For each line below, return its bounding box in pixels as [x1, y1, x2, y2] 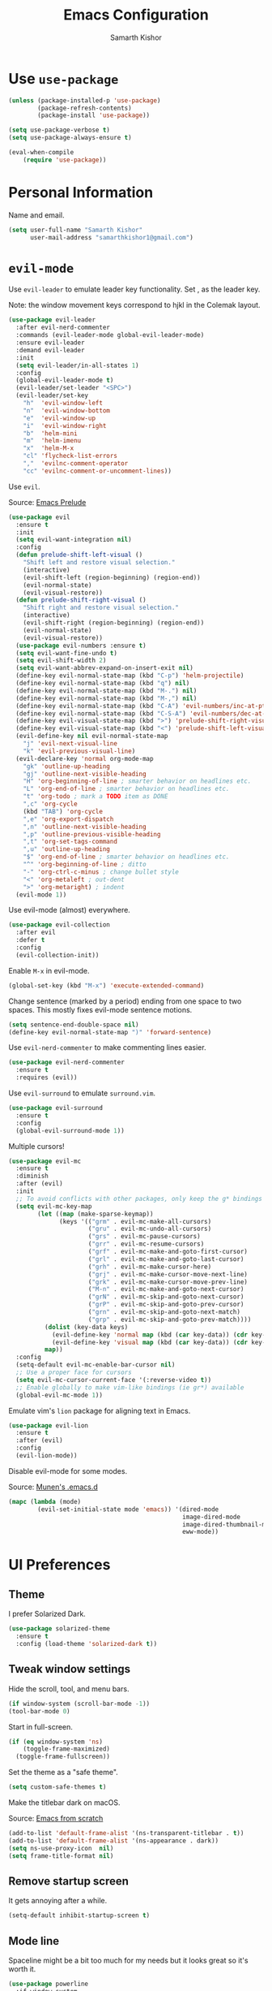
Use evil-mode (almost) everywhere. [8, 905, 131, 915]
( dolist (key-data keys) [44, 1323, 129, 1331]
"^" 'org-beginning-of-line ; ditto [23, 861, 147, 869]
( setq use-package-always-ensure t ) [8, 134, 132, 142]
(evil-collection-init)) [15, 951, 100, 959]
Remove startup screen [8, 1874, 130, 1888]
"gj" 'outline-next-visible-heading [23, 770, 147, 778]
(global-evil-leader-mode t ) [15, 376, 114, 385]
